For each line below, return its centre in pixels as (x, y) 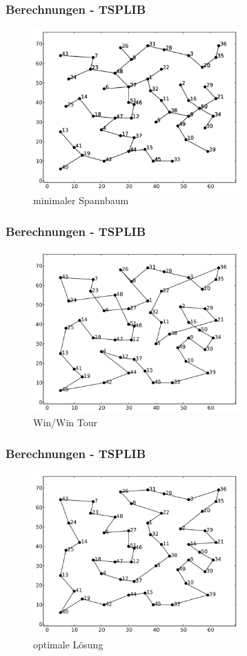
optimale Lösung (68, 644)
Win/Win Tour (66, 422)
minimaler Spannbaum (81, 200)
